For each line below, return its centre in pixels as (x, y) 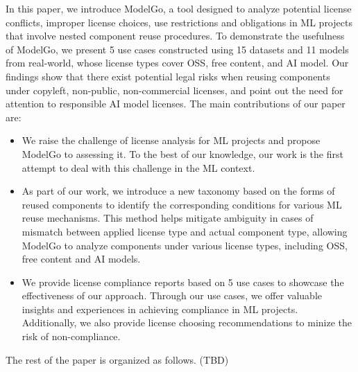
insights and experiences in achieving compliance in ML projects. (160, 309)
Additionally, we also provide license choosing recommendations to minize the (187, 322)
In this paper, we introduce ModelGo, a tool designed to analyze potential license (179, 8)
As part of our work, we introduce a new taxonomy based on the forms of (178, 191)
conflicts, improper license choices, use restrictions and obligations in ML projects (179, 22)
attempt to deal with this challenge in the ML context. (138, 167)
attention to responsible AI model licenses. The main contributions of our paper (176, 104)
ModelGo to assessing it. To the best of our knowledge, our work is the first (182, 153)
